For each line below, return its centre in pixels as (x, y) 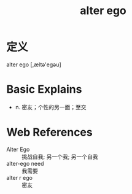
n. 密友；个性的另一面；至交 (51, 107)
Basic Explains (44, 89)
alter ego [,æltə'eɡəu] (34, 64)
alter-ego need (25, 163)
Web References (50, 132)
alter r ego (19, 177)
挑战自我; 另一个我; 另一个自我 (60, 157)
